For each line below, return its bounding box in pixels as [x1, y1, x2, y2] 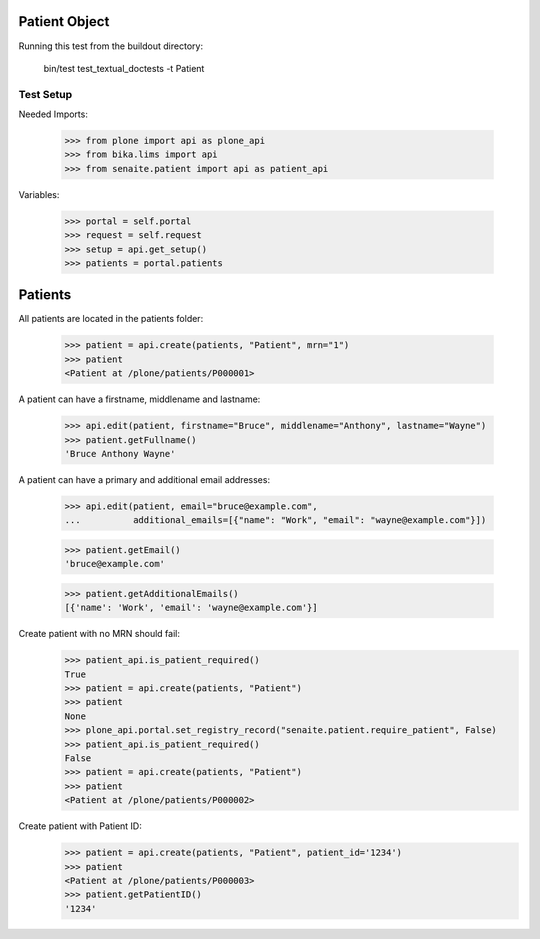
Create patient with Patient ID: [18, 820, 142, 832]
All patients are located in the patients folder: [18, 313, 204, 325]
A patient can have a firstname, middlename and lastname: [18, 393, 261, 405]
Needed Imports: [18, 108, 89, 120]
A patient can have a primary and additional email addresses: [18, 473, 270, 485]
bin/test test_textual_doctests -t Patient [43, 62, 205, 74]
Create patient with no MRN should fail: [18, 628, 180, 640]
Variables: [18, 188, 60, 200]
